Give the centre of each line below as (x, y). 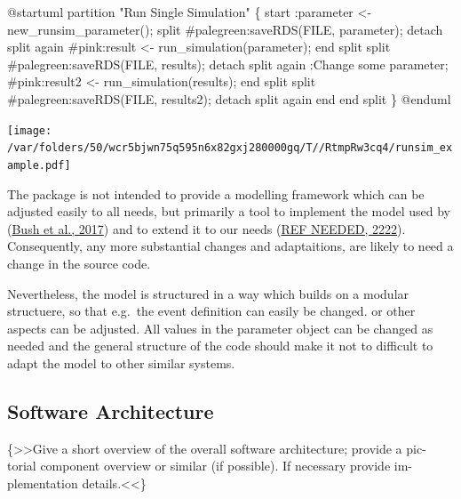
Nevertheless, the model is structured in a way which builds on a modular (208, 293)
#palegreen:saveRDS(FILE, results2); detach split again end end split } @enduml (229, 98)
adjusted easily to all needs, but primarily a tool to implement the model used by (229, 211)
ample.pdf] (39, 165)
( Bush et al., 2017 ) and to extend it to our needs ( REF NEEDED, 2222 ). (207, 228)
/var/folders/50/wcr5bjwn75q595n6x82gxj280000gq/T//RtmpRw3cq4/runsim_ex (230, 148)
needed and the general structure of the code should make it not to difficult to (220, 346)
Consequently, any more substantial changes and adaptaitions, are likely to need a (230, 246)
